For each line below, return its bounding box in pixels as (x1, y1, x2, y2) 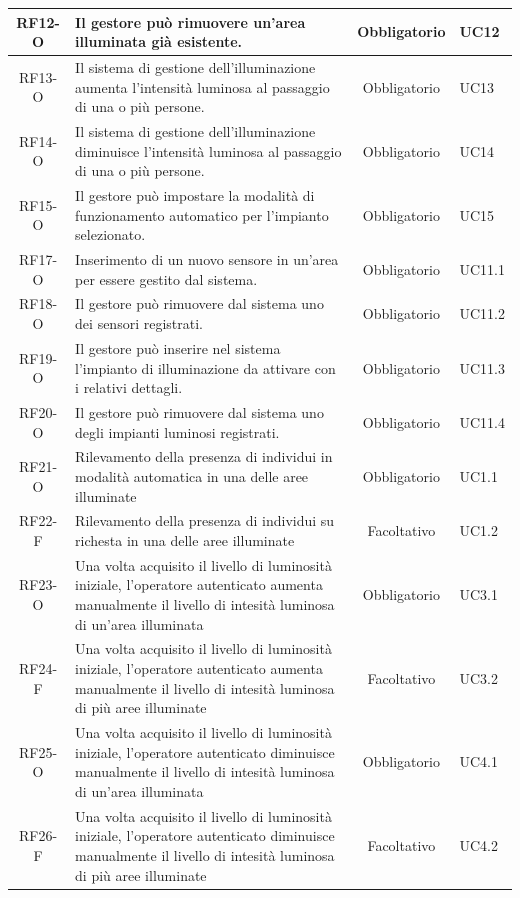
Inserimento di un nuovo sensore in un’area (75, 249, 339, 270)
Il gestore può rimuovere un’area (75, 11, 306, 32)
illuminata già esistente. (75, 31, 243, 52)
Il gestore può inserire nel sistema (75, 337, 281, 358)
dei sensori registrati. (75, 313, 203, 334)
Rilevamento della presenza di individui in (75, 446, 333, 467)
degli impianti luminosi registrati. (75, 421, 280, 442)
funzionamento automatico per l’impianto (75, 204, 329, 225)
